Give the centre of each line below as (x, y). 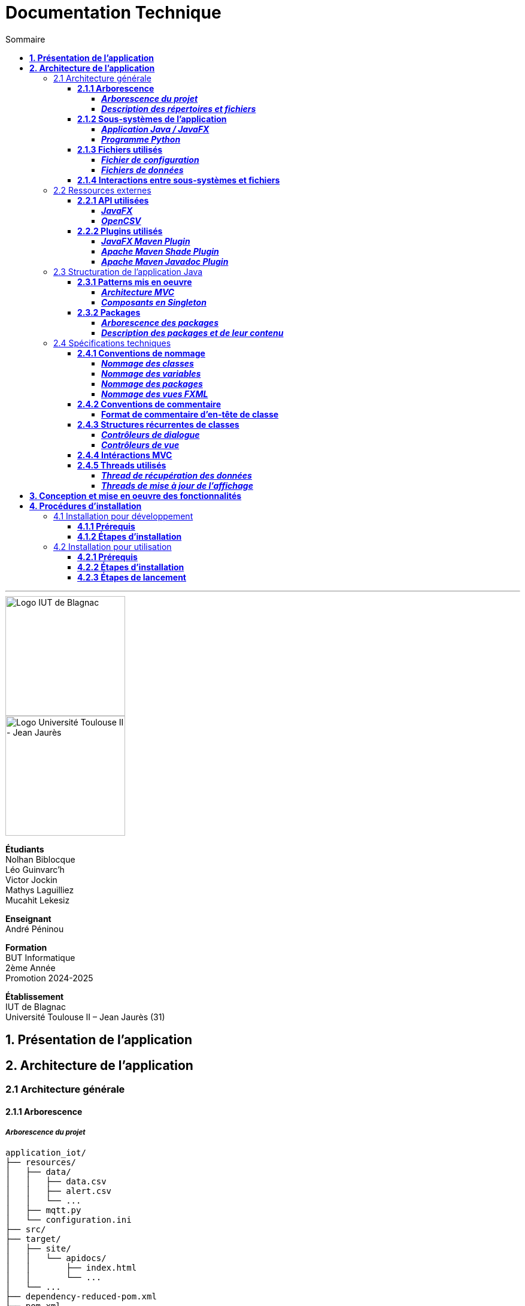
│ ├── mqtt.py (43, 1210)
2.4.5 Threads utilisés (122, 465)
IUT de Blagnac (36, 1006)
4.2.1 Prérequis (107, 557)
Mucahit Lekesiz (38, 900)
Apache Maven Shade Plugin (160, 251)
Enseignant (28, 918)
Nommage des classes (148, 363)
